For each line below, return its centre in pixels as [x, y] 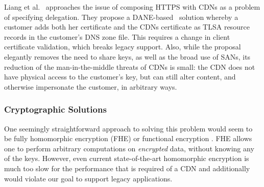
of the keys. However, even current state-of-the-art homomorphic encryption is [127, 158]
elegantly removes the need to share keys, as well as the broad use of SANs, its [127, 56]
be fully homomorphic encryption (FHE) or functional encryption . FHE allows [128, 138]
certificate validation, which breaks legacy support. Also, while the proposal [123, 47]
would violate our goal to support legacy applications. [88, 178]
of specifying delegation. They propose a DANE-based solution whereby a [121, 17]
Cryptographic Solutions [55, 109]
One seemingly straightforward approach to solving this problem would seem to [128, 128]
